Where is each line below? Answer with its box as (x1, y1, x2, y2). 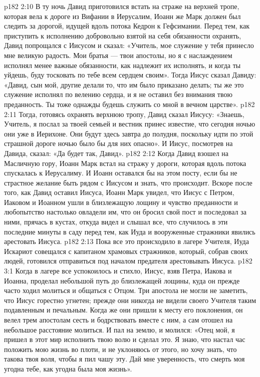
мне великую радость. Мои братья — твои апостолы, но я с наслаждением (4, 49, 232, 60)
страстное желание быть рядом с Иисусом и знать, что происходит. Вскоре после (4, 177, 252, 187)
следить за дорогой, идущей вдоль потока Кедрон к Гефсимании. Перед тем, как (4, 20, 249, 31)
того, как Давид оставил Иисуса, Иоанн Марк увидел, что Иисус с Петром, (4, 187, 234, 197)
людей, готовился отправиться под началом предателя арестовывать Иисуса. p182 (4, 255, 252, 266)
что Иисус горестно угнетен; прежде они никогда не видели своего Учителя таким (4, 294, 256, 305)
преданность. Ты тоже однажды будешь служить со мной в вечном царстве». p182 (4, 98, 255, 109)
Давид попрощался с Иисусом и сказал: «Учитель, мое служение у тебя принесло (4, 40, 254, 50)
